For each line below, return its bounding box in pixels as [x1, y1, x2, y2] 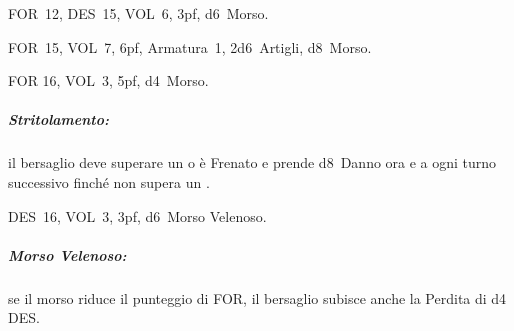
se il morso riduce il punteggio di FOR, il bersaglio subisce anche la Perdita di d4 [8, 287, 507, 308]
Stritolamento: [8, 109, 110, 130]
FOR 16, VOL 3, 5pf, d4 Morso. [8, 70, 209, 91]
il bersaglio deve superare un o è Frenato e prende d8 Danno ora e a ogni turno [8, 152, 497, 173]
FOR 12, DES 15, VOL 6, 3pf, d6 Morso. [8, 3, 269, 23]
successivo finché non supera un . [8, 171, 210, 192]
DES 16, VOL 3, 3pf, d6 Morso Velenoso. [8, 205, 267, 226]
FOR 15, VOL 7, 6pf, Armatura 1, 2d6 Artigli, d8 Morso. [8, 36, 372, 57]
